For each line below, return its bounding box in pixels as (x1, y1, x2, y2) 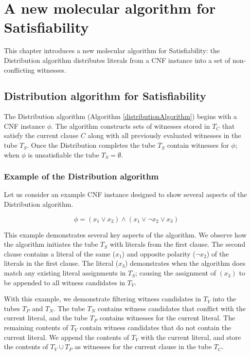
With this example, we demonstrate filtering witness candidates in (4, 294, 201, 304)
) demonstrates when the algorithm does (125, 258, 246, 268)
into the (213, 294, 236, 304)
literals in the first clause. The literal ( (4, 258, 119, 268)
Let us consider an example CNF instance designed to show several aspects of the (4, 189, 247, 199)
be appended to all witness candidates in (4, 277, 125, 287)
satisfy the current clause (4, 130, 79, 140)
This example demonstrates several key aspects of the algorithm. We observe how (4, 229, 247, 239)
